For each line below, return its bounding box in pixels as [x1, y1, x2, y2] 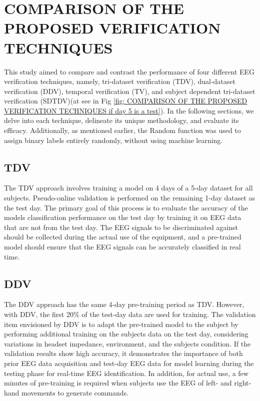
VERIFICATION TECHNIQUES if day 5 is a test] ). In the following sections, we [4, 105, 254, 115]
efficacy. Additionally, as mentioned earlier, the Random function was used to [4, 125, 241, 135]
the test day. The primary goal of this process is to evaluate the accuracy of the [4, 202, 248, 212]
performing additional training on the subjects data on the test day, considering [4, 328, 248, 339]
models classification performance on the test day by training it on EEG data [4, 212, 241, 222]
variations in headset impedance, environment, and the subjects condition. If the [4, 338, 251, 348]
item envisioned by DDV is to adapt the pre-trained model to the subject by [4, 318, 238, 329]
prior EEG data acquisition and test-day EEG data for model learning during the [4, 357, 254, 368]
